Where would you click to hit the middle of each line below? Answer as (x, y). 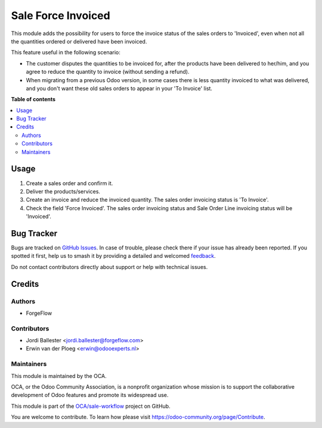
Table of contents (33, 99)
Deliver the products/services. (63, 191)
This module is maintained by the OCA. (59, 376)
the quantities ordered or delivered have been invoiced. (79, 41)
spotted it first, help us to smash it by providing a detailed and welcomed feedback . (113, 256)
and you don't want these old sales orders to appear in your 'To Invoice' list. (119, 88)
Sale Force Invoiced (61, 15)
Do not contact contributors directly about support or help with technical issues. (109, 267)
